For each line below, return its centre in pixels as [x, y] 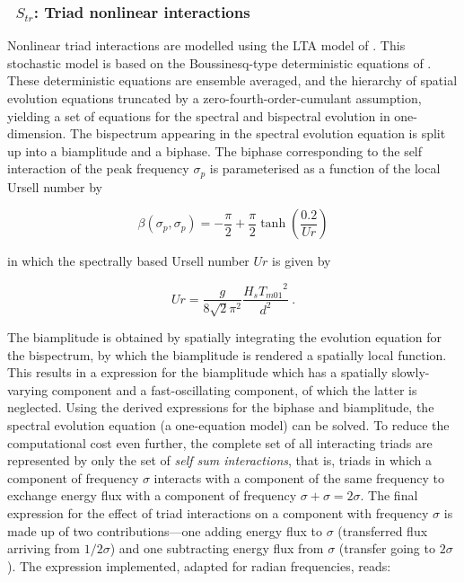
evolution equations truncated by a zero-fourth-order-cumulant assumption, [214, 98]
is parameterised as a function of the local [325, 168]
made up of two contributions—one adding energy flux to [165, 530]
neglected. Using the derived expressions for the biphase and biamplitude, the [221, 407]
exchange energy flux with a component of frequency [152, 495]
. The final [389, 495]
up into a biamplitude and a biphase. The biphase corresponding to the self [215, 150]
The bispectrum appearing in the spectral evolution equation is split [258, 133]
